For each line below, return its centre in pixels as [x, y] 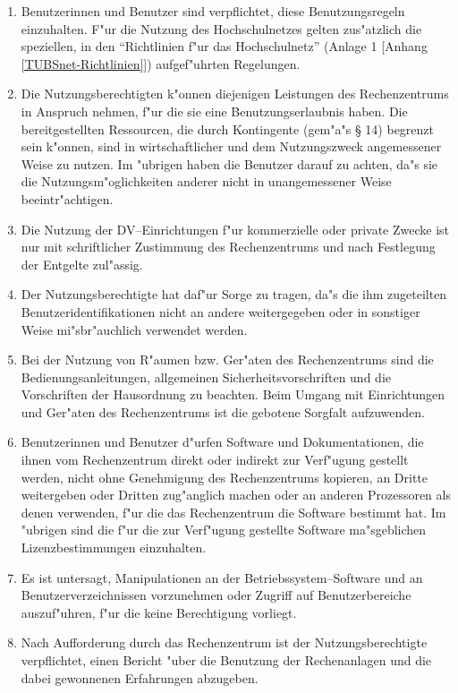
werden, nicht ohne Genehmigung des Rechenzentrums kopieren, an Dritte [225, 477]
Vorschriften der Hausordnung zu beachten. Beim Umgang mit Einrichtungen [233, 394]
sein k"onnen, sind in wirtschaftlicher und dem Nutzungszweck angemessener [231, 146]
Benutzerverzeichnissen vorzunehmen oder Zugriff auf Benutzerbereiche [216, 595]
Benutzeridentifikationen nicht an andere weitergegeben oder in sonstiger [221, 311]
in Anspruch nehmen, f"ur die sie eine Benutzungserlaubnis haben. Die [214, 111]
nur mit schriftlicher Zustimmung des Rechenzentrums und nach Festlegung [228, 247]
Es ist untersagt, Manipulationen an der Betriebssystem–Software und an [222, 577]
